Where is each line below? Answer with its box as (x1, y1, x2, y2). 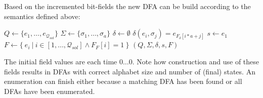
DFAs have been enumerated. (4, 85, 95, 96)
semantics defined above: (4, 11, 80, 21)
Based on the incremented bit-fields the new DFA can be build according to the (4, 1, 251, 11)
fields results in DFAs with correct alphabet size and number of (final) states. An (4, 66, 255, 76)
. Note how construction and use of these (132, 56, 259, 66)
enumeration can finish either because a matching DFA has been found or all (4, 76, 242, 86)
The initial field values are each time (4, 56, 117, 66)
